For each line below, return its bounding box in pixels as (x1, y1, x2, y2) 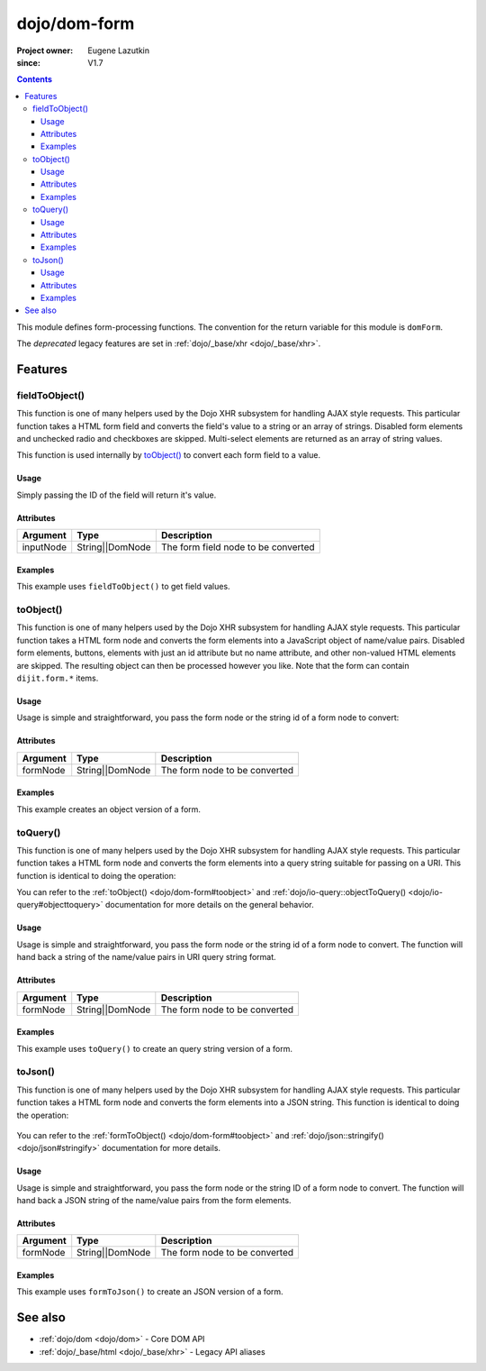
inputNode (22, 541, 67, 553)
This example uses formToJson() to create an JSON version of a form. (16, 1286, 283, 1297)
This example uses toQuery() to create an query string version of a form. (16, 1043, 292, 1054)
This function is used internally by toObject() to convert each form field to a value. (16, 450, 321, 461)
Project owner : (16, 45, 74, 56)
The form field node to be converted (160, 541, 315, 553)
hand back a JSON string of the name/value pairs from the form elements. (16, 1195, 292, 1206)
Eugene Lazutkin (87, 45, 150, 56)
